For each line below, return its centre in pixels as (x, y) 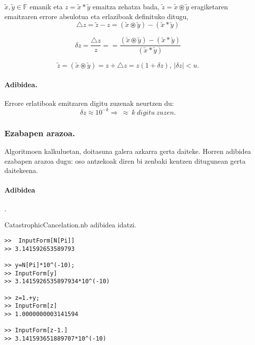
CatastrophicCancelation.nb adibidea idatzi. (70, 225)
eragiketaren (210, 6)
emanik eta (46, 6)
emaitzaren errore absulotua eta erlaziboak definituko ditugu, (97, 16)
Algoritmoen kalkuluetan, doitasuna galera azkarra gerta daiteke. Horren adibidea (128, 151)
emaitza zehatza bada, (126, 6)
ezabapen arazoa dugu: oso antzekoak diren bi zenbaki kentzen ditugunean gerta (125, 160)
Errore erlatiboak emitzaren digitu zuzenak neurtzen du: (89, 103)
